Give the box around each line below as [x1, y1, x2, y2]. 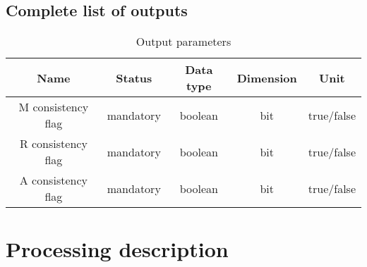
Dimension [236, 69, 297, 86]
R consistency [19, 135, 88, 152]
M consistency [18, 99, 89, 116]
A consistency [19, 172, 88, 189]
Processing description [6, 235, 229, 263]
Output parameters [136, 33, 231, 50]
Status [116, 69, 152, 86]
